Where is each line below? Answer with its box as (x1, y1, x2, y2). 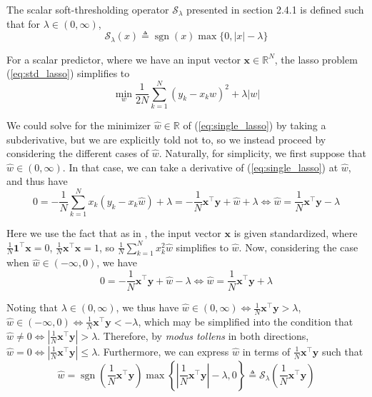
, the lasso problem (274, 51, 358, 66)
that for (6, 16, 41, 31)
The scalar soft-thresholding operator (6, 2, 169, 16)
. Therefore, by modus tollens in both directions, (97, 328, 309, 343)
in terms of (242, 343, 291, 358)
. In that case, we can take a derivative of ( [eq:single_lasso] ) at (62, 159, 338, 174)
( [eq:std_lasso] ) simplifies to (6, 66, 130, 81)
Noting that (6, 300, 58, 315)
